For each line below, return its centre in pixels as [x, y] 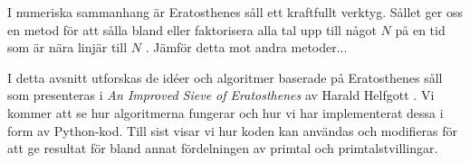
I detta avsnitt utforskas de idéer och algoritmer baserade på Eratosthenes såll [225, 77]
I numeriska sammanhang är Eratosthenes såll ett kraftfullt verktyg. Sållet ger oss [235, 12]
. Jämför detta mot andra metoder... [246, 47]
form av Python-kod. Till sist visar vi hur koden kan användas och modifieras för [233, 130]
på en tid [420, 29]
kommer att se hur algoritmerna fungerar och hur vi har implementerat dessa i [225, 112]
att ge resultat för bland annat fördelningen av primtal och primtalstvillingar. [223, 148]
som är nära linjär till [67, 47]
